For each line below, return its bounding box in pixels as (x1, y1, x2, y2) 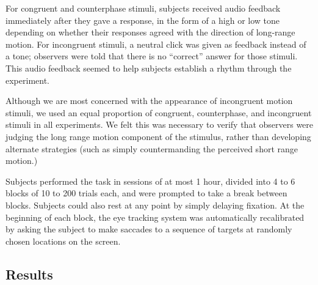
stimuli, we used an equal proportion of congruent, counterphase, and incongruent (5, 106, 312, 119)
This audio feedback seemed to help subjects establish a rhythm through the (5, 61, 292, 74)
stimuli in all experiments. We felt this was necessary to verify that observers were (5, 118, 314, 131)
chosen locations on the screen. (5, 234, 121, 247)
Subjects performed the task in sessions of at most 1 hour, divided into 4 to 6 (5, 174, 295, 187)
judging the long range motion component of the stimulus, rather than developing (5, 130, 311, 142)
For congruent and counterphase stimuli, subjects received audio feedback (5, 2, 281, 14)
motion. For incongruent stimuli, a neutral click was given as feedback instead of (5, 37, 306, 50)
